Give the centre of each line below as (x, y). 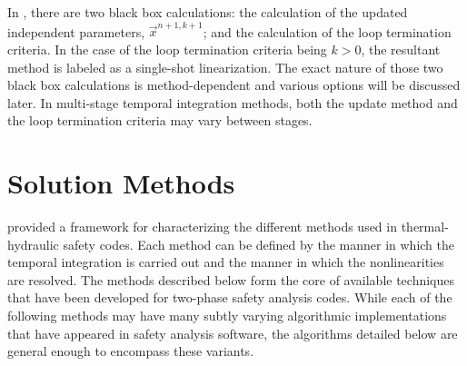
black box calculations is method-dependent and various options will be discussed (234, 85)
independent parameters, (76, 31)
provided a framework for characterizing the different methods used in (202, 226)
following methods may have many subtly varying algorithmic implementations (227, 315)
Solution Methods (121, 183)
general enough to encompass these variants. (131, 351)
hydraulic (33, 244)
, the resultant (401, 49)
